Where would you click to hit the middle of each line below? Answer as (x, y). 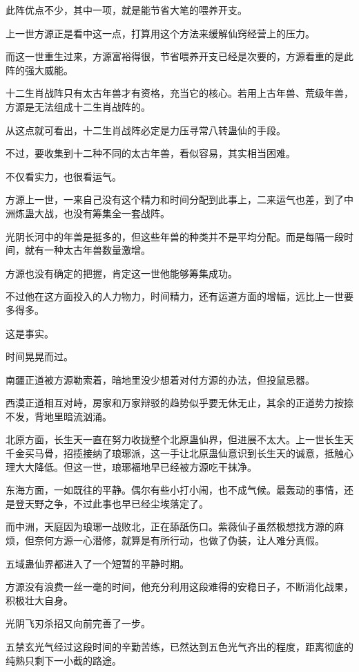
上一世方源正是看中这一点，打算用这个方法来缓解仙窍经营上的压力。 (160, 33)
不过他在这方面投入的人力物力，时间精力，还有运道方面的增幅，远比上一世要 (179, 296)
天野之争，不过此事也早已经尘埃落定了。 (116, 503)
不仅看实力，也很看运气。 (64, 176)
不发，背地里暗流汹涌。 (59, 416)
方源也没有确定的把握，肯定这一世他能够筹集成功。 (122, 273)
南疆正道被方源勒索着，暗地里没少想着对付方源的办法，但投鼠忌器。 (160, 379)
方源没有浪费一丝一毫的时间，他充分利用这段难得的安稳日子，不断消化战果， (179, 587)
